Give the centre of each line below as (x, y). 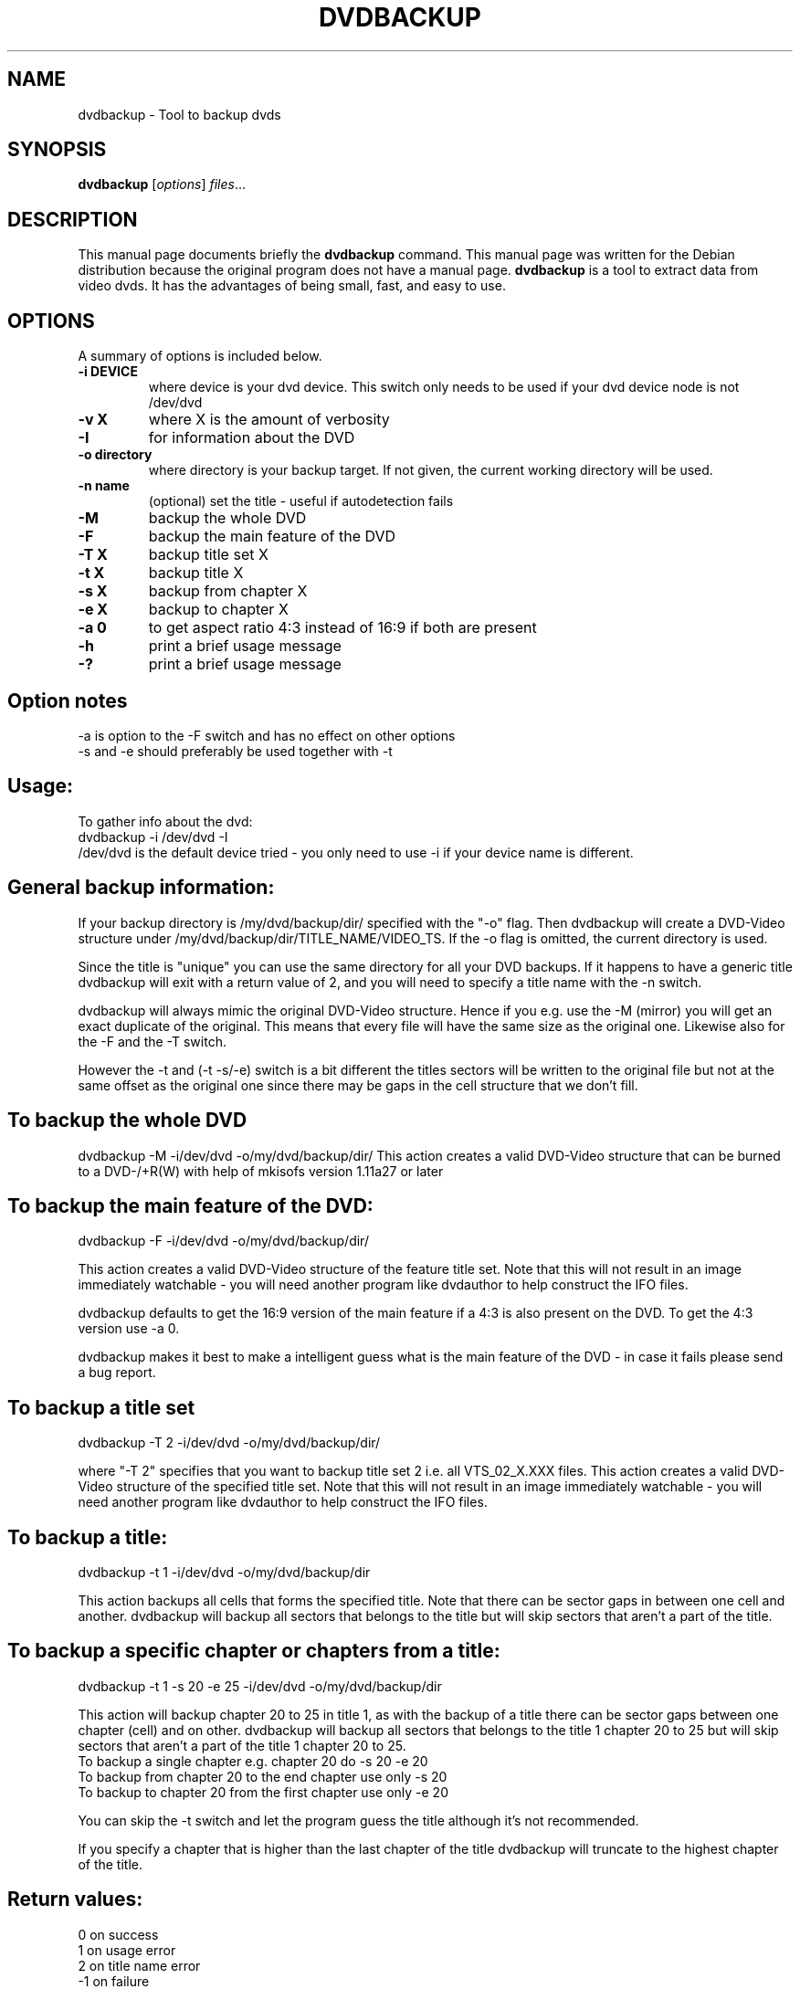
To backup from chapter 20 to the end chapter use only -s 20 (263, 1776)
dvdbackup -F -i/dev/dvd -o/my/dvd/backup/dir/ (223, 1241)
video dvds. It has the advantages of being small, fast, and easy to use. (292, 286)
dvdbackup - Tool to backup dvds (179, 114)
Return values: (75, 1900)
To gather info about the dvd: (165, 821)
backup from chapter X (228, 591)
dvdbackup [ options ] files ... (162, 184)
